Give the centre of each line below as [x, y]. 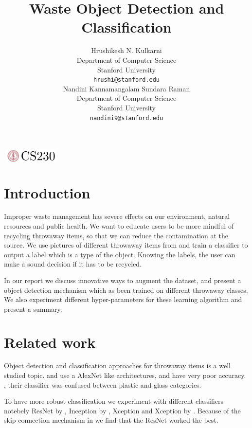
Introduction [47, 193]
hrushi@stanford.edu [126, 80]
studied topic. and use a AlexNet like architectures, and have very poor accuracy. [125, 375]
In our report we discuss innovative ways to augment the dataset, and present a [123, 280]
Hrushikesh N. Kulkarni [126, 50]
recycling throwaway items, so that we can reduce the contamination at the [116, 235]
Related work [50, 342]
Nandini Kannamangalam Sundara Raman [126, 88]
